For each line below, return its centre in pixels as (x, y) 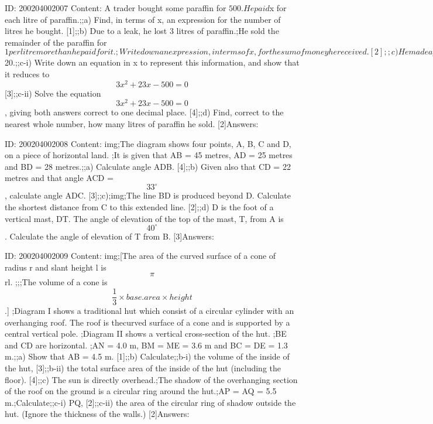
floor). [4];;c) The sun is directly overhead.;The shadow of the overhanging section (151, 379)
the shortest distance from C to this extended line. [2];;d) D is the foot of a (139, 206)
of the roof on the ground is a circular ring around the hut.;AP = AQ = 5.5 (141, 391)
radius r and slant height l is (56, 267)
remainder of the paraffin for (56, 42)
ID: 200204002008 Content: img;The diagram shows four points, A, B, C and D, (148, 143)
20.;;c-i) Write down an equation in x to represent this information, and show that (152, 62)
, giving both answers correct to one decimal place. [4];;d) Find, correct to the (144, 112)
